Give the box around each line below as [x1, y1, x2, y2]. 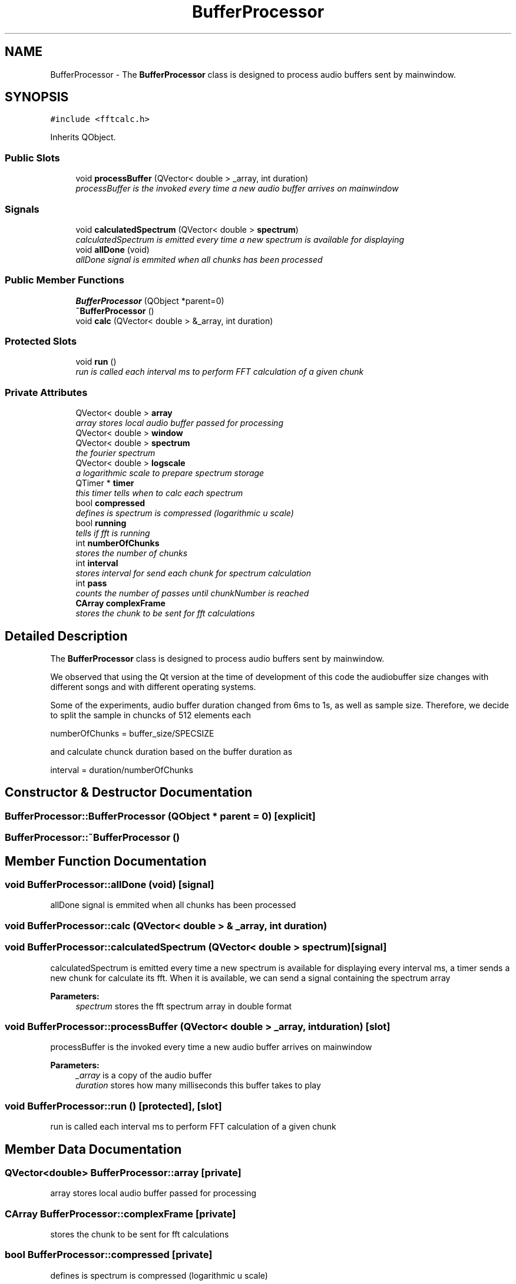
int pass [75, 578, 107, 589]
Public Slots [5, 151, 60, 164]
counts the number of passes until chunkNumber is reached [75, 588, 309, 599]
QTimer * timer [75, 478, 134, 488]
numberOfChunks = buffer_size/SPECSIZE [50, 728, 214, 739]
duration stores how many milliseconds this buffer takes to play [75, 1080, 321, 1091]
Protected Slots [5, 335, 77, 348]
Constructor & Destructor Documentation [5, 785, 253, 800]
